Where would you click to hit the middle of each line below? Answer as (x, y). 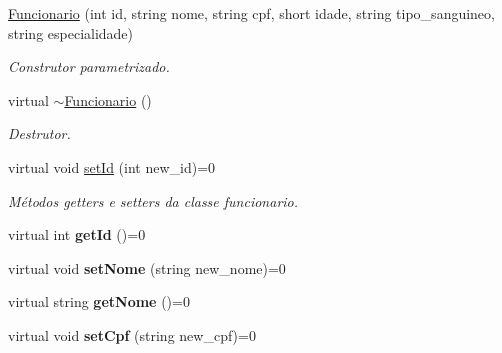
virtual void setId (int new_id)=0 (112, 166)
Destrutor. (39, 133)
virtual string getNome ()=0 (99, 301)
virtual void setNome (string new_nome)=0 (147, 267)
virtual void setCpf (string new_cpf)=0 (132, 334)
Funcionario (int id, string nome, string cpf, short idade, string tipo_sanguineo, (251, 13)
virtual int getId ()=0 (77, 234)
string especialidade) (71, 32)
